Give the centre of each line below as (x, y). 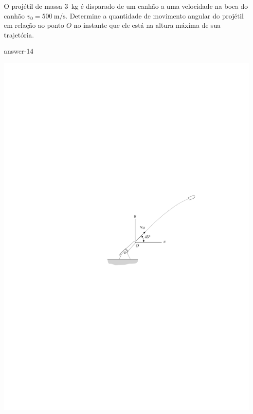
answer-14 (19, 51)
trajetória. (19, 34)
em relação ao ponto (34, 25)
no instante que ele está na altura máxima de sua (147, 25)
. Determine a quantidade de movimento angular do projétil (154, 15)
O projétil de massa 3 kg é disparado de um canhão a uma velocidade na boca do (126, 6)
